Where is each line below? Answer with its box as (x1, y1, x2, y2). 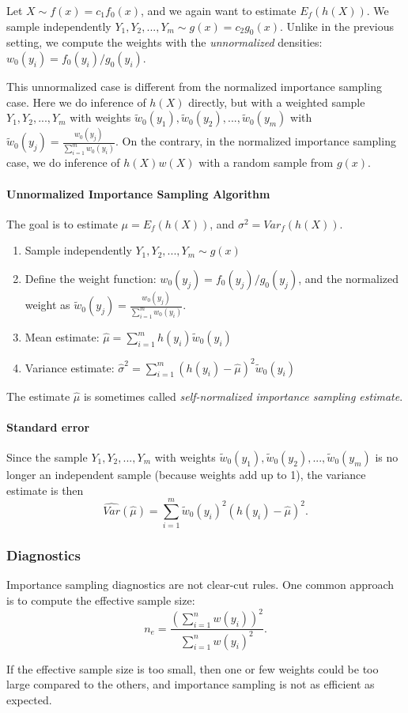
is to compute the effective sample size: (6, 592, 195, 609)
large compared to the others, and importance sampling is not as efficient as (6, 676, 375, 692)
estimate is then (6, 481, 84, 498)
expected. (6, 691, 52, 707)
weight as (25, 296, 70, 313)
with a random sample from (198, 154, 334, 171)
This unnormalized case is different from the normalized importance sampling (6, 77, 382, 94)
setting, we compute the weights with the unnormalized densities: (6, 34, 323, 51)
